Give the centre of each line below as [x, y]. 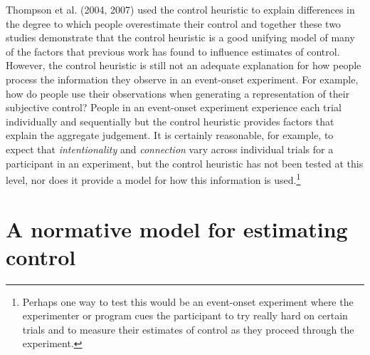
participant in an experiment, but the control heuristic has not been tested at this [185, 163]
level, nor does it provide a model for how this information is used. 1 [153, 179]
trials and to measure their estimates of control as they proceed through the [188, 329]
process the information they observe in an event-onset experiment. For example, [182, 79]
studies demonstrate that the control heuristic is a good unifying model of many [180, 37]
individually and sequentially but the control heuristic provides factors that [170, 121]
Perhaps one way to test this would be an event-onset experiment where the [188, 301]
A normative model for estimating [177, 228]
